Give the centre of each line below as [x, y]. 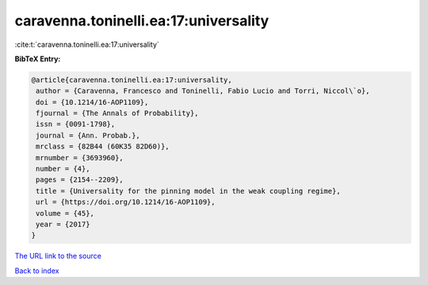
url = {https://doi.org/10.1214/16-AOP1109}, [126, 202]
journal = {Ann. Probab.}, [88, 135]
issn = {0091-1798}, [76, 124]
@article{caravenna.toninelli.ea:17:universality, [132, 80]
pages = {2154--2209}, [80, 180]
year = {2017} [63, 224]
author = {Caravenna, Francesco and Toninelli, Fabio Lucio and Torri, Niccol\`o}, [203, 91]
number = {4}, [63, 169]
